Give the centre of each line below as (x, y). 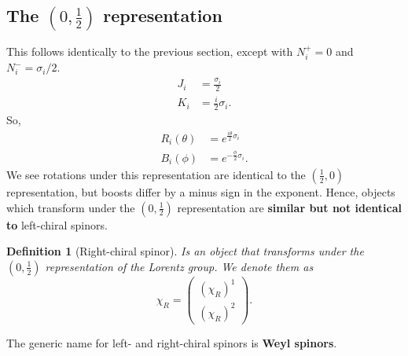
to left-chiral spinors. (57, 224)
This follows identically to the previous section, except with (150, 51)
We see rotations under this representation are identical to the (156, 174)
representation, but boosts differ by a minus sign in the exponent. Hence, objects (201, 191)
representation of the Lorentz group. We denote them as (179, 266)
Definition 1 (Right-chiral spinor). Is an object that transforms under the (185, 251)
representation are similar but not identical (289, 207)
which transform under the (71, 207)
